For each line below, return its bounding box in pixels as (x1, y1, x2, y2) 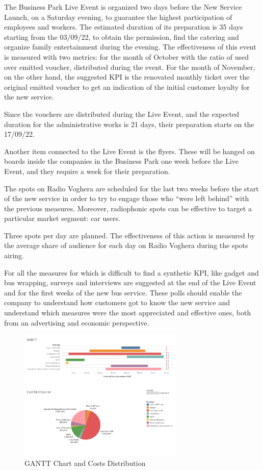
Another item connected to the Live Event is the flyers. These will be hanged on (4, 145, 255, 156)
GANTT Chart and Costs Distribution (24, 458, 146, 468)
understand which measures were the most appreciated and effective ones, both (4, 307, 251, 318)
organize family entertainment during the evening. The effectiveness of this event (4, 41, 256, 52)
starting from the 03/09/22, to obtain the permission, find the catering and (4, 31, 239, 42)
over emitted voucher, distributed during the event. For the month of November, (4, 61, 255, 72)
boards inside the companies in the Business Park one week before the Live (4, 156, 239, 166)
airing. (4, 250, 24, 261)
